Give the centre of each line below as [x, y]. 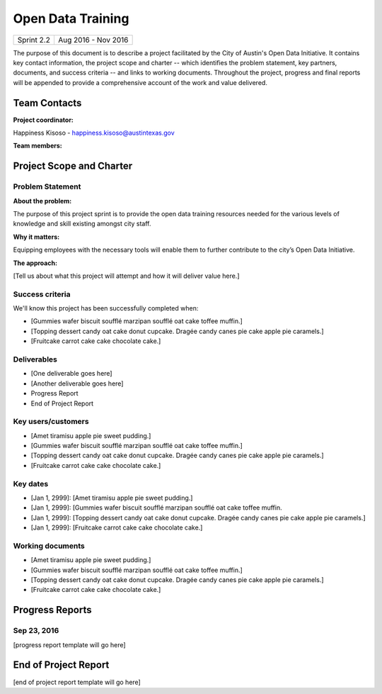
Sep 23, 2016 [36, 631]
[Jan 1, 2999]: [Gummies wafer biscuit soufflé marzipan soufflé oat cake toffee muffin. [156, 508]
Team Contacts [47, 103]
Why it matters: [36, 237]
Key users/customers [51, 422]
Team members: [38, 146]
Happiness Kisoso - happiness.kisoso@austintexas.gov [94, 133]
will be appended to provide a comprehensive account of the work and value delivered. [140, 82]
